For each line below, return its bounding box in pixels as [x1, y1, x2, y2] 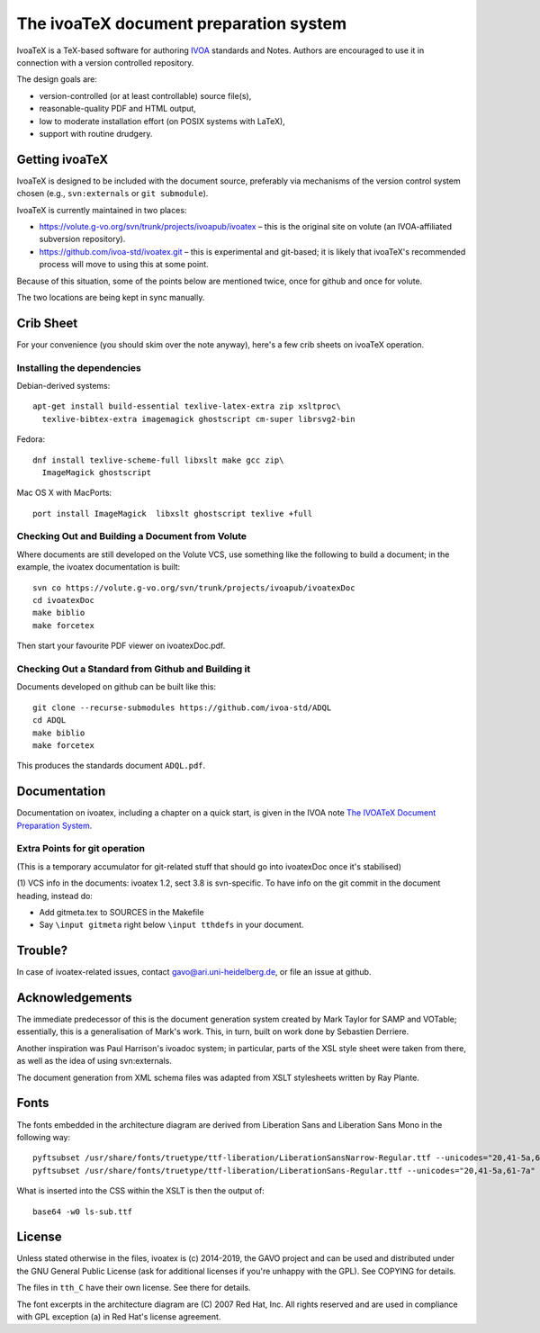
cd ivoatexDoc [32, 595, 94, 606]
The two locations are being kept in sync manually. [16, 292, 205, 302]
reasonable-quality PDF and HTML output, [39, 104, 197, 114]
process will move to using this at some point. [39, 259, 209, 270]
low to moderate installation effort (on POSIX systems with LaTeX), [39, 115, 285, 126]
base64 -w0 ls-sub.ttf [32, 1206, 133, 1217]
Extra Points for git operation [16, 842, 146, 855]
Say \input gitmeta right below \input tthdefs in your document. [39, 919, 304, 931]
